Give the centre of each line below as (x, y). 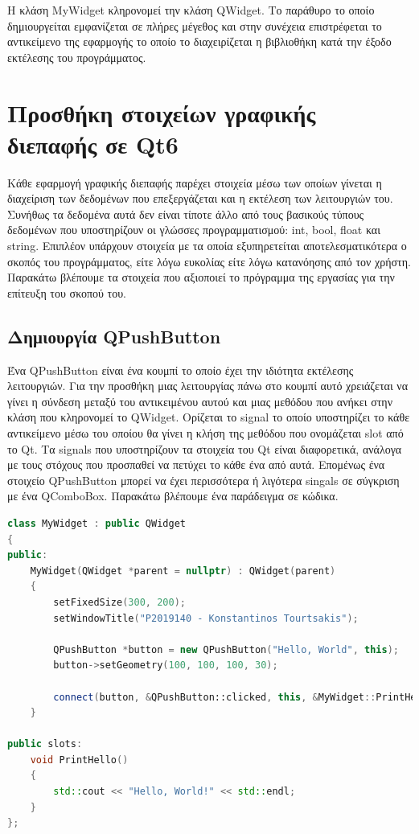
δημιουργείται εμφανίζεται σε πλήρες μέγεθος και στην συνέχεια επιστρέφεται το (195, 25)
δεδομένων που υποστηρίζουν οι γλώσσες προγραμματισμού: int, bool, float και (194, 230)
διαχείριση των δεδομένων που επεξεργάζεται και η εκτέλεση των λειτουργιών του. (200, 198)
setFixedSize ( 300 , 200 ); (119, 602)
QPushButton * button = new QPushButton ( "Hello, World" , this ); (226, 649)
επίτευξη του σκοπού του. (67, 292)
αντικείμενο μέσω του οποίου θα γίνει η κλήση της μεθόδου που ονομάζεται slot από (205, 433)
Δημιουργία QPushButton (114, 336)
